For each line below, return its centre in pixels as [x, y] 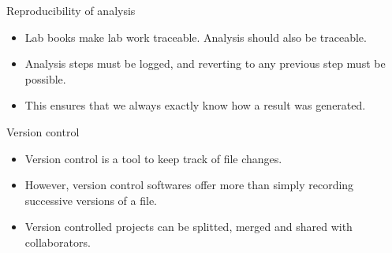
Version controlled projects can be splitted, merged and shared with [189, 227]
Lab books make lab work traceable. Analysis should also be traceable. [196, 37]
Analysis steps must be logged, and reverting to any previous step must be [205, 63]
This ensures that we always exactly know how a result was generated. [195, 105]
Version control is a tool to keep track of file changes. [153, 158]
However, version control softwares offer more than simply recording [189, 185]
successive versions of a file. [91, 200]
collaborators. [58, 242]
